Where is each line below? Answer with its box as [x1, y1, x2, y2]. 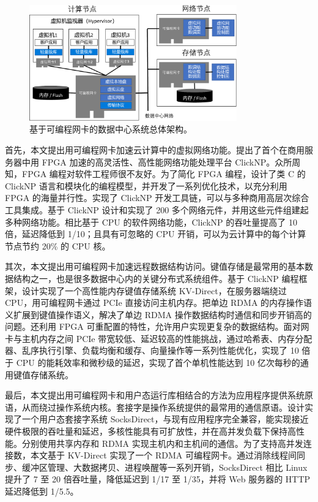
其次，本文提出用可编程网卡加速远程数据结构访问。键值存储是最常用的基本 [5, 260, 305, 273]
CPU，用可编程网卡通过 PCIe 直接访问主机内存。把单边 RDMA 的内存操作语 [5, 296, 312, 309]
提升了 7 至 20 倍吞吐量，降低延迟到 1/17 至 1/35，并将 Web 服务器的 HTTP [5, 473, 311, 485]
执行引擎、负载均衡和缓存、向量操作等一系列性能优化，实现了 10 [39, 344, 299, 357]
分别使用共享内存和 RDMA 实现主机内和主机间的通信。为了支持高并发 [21, 436, 303, 449]
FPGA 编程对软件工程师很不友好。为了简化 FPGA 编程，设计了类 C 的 [21, 167, 306, 180]
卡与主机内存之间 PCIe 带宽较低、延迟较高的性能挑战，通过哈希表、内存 [5, 332, 295, 344]
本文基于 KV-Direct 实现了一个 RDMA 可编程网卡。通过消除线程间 [30, 449, 297, 462]
